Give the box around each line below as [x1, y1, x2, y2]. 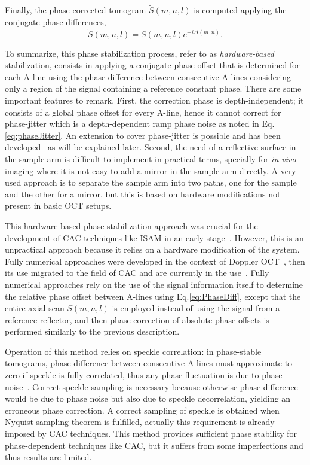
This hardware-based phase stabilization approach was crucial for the [5, 219, 258, 232]
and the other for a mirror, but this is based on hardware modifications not [5, 187, 281, 200]
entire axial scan [5, 302, 65, 314]
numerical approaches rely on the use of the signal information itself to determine [5, 278, 303, 290]
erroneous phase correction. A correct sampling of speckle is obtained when [5, 403, 280, 416]
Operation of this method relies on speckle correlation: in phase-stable [5, 345, 262, 357]
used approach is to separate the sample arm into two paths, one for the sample [5, 176, 297, 189]
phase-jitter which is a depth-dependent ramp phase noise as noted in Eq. [5, 117, 275, 130]
